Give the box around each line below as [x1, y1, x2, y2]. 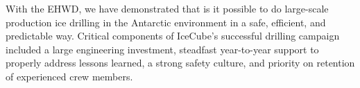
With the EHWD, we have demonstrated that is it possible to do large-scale [6, 1, 329, 15]
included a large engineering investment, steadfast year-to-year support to [6, 42, 319, 56]
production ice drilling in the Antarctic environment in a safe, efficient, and [6, 15, 326, 29]
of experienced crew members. [6, 69, 133, 83]
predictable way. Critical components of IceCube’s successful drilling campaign [6, 28, 340, 43]
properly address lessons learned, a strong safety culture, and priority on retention [6, 55, 355, 70]
